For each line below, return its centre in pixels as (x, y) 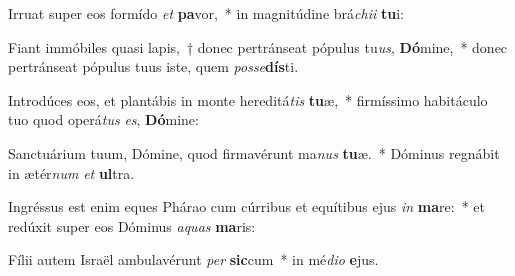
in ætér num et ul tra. (71, 172)
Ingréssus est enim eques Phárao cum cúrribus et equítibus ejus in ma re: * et (246, 206)
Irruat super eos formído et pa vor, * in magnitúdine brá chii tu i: (206, 13)
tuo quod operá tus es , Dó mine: (103, 119)
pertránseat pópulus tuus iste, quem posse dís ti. (153, 66)
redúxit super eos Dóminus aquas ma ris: (132, 225)
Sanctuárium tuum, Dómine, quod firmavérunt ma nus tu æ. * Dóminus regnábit (254, 152)
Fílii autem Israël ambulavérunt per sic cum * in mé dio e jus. (193, 259)
